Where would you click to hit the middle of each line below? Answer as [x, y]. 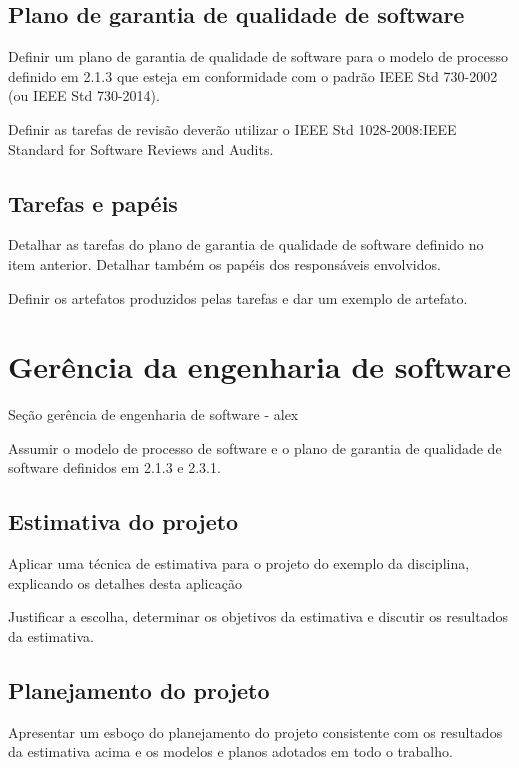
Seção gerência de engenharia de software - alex [153, 414]
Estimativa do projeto [123, 521]
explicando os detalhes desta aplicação [125, 582]
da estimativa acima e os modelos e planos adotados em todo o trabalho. [230, 751]
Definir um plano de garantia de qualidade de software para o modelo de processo [258, 56]
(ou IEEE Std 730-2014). [84, 95]
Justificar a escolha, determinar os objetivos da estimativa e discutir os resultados [258, 616]
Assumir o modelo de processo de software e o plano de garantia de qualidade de [255, 447]
